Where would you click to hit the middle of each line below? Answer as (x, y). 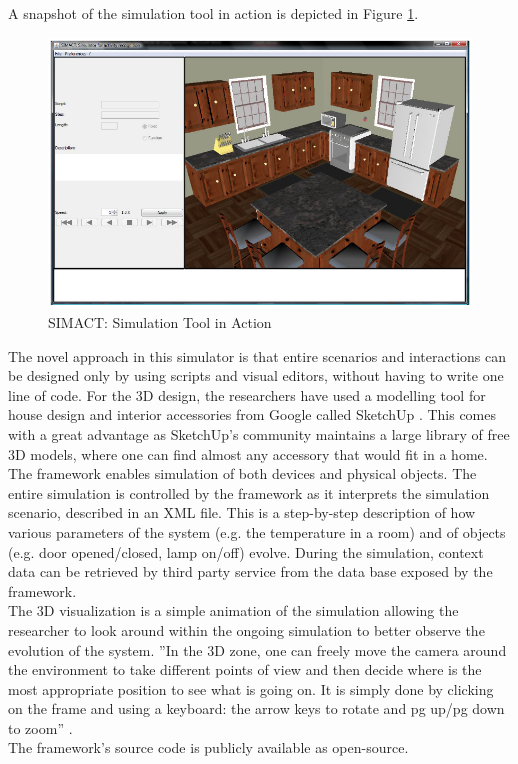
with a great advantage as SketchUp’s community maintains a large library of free (259, 433)
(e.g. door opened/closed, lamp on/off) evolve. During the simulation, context (246, 551)
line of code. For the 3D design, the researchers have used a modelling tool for (247, 394)
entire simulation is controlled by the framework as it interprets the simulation (249, 492)
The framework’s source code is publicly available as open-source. (208, 747)
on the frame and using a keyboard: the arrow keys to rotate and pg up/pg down (256, 708)
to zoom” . (40, 727)
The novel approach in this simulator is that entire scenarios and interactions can (257, 355)
